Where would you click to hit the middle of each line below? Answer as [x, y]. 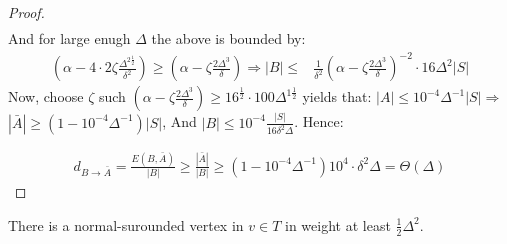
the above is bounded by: [228, 38]
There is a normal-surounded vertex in [126, 224]
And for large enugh [69, 38]
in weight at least [338, 224]
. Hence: [319, 121]
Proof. [26, 12]
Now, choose [46, 96]
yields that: [337, 96]
